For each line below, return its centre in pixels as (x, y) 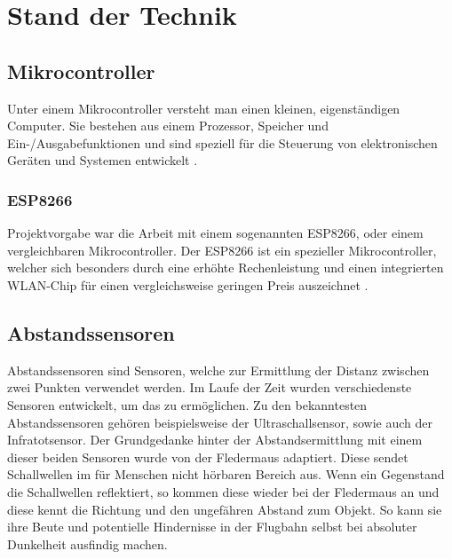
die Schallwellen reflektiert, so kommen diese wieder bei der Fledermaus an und (223, 491)
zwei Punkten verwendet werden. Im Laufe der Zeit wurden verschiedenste (210, 387)
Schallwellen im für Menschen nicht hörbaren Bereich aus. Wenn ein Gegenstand (226, 474)
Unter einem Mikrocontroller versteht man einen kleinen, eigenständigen (204, 108)
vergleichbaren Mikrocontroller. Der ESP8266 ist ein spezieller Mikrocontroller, (222, 250)
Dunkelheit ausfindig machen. (87, 543)
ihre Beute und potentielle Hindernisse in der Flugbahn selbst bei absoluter (212, 527)
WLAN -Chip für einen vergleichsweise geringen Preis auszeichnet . (188, 284)
